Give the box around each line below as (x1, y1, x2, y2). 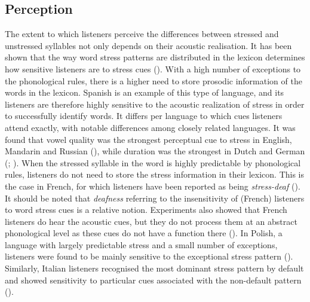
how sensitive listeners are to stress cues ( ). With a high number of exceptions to (5, 62, 301, 75)
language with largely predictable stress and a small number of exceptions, (5, 238, 278, 251)
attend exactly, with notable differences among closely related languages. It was (5, 121, 296, 133)
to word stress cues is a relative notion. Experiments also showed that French (5, 203, 287, 216)
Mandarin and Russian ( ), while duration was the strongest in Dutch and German (5, 145, 305, 157)
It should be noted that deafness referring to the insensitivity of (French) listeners (5, 191, 305, 204)
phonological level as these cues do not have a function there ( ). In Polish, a (5, 227, 283, 239)
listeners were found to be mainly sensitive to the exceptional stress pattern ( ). (5, 250, 293, 263)
